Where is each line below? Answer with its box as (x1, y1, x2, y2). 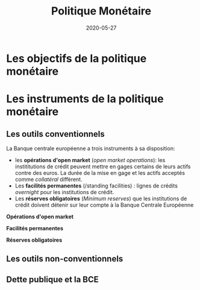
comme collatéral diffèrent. (14, 175, 83, 183)
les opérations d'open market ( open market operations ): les (14, 156, 166, 163)
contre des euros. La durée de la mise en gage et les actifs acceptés (14, 169, 186, 176)
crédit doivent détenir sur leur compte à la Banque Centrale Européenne (14, 201, 194, 209)
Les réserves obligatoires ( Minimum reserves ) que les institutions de (14, 195, 187, 202)
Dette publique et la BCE (6, 274, 99, 285)
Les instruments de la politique (6, 92, 164, 106)
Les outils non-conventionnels (6, 254, 123, 264)
